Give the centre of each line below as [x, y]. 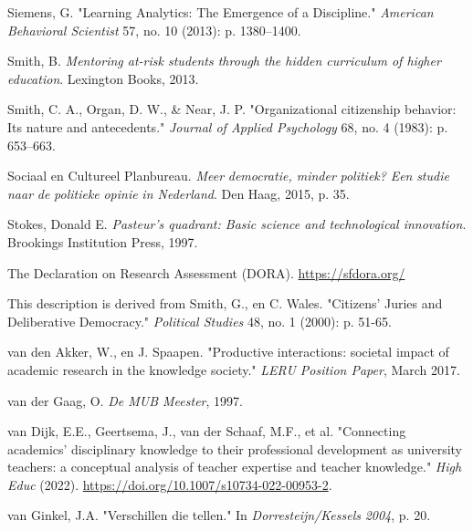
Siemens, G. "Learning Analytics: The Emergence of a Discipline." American [221, 12]
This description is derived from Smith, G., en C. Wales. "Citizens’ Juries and [225, 303]
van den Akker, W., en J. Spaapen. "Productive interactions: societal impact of [228, 352]
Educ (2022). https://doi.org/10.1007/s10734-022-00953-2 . [170, 484]
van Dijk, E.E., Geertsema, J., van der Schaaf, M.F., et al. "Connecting [207, 431]
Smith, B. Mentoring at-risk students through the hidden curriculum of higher [224, 61]
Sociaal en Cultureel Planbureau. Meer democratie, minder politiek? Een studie [228, 176]
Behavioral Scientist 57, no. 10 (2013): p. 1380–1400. [154, 30]
